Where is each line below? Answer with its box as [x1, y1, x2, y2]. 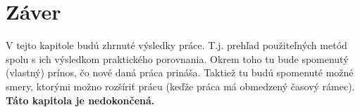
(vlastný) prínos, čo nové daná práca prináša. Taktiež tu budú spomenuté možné [6, 65, 354, 80]
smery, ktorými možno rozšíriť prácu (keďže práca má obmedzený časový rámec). [6, 78, 355, 93]
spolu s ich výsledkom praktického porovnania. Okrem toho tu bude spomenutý [6, 51, 349, 66]
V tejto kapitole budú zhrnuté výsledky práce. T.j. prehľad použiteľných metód [6, 38, 347, 52]
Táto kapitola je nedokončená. [6, 92, 155, 107]
